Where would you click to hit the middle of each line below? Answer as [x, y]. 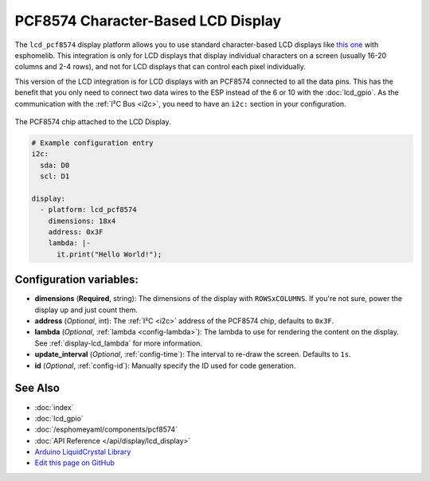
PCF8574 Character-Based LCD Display [148, 21]
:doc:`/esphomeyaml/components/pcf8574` [106, 429]
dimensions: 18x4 [82, 221]
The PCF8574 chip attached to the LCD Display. [93, 121]
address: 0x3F [76, 232]
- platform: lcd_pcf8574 [88, 210]
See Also [37, 388]
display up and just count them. [86, 310]
